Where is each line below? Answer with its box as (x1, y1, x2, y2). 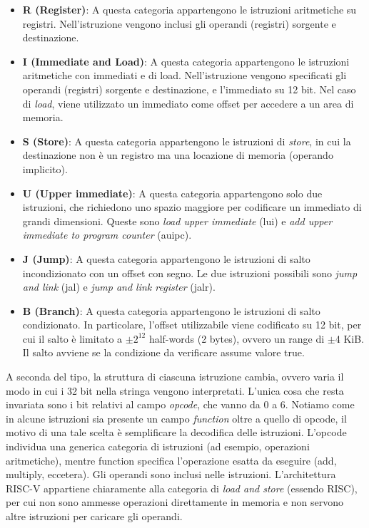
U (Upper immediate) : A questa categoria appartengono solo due (22, 185, 323, 200)
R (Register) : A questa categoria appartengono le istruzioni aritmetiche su (22, 2, 357, 16)
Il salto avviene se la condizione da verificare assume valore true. (22, 345, 305, 360)
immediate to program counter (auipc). (22, 227, 192, 242)
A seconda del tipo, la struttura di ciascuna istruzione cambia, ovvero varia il (6, 369, 344, 384)
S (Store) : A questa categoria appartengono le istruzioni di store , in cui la (22, 133, 351, 148)
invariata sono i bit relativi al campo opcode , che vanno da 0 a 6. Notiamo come (6, 397, 355, 412)
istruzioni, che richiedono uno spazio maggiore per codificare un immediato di (22, 200, 362, 214)
